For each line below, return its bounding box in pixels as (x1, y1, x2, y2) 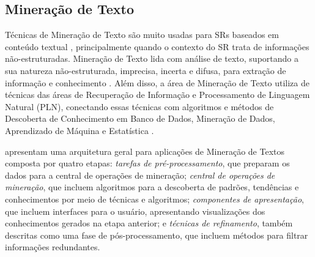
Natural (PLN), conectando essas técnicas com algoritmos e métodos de (5, 100, 274, 113)
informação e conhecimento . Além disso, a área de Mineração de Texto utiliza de (5, 76, 310, 89)
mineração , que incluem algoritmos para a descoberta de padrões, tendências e (5, 181, 299, 193)
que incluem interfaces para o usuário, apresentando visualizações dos (5, 204, 265, 217)
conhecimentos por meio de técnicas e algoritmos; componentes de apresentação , (5, 192, 304, 205)
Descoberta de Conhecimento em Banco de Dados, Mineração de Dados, (5, 112, 275, 125)
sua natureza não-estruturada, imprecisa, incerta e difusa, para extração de (5, 64, 286, 76)
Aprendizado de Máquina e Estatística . (5, 124, 154, 136)
